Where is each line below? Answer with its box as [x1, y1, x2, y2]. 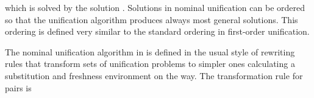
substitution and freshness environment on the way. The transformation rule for [5, 69, 303, 82]
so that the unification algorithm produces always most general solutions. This [5, 13, 298, 26]
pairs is [5, 81, 32, 94]
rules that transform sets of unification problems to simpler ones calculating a [5, 57, 295, 70]
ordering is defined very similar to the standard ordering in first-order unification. [5, 25, 310, 38]
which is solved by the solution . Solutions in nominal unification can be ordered [5, 1, 305, 13]
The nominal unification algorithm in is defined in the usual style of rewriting [5, 45, 295, 58]
